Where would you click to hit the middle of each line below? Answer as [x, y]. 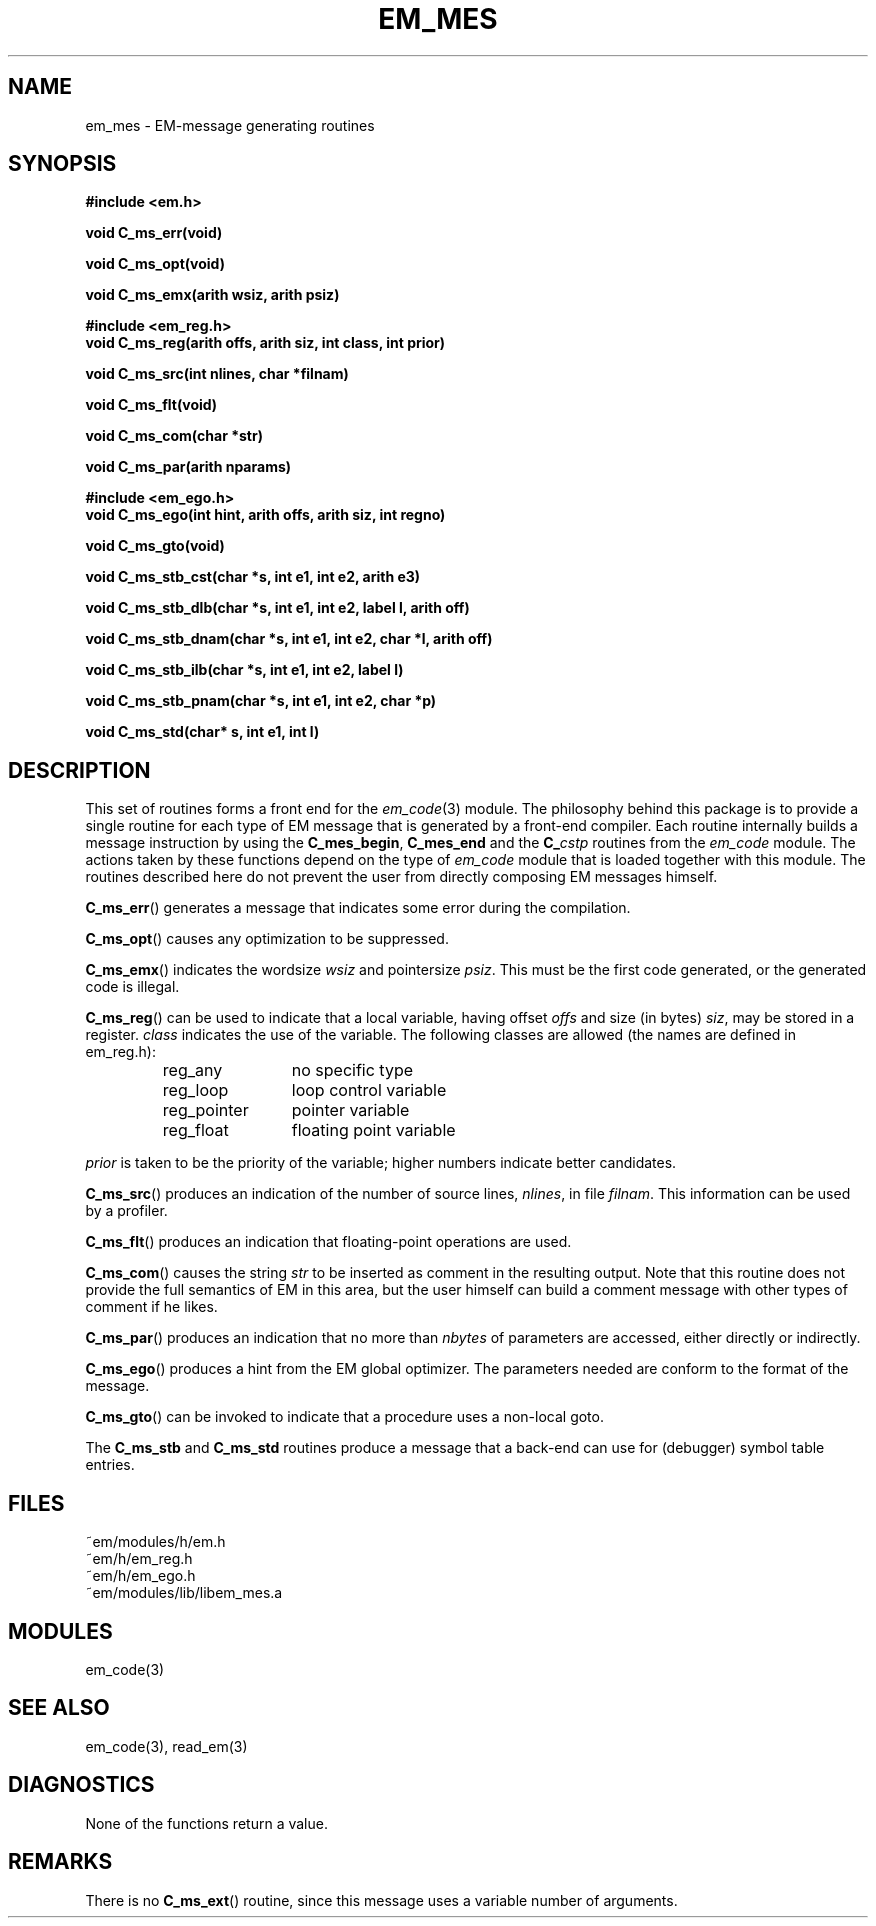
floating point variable [373, 1130]
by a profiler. [126, 1211]
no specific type [352, 1070]
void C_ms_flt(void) [151, 405]
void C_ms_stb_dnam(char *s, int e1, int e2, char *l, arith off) [289, 639]
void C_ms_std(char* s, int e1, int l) [202, 732]
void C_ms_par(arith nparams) [188, 467]
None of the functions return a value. [206, 1823]
